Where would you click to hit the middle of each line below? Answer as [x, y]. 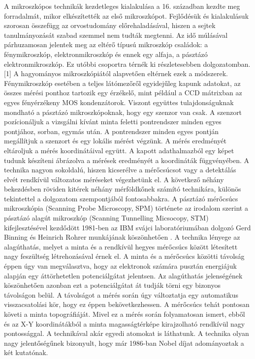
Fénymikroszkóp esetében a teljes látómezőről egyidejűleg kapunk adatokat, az [122, 83]
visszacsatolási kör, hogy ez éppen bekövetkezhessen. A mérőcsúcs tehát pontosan [127, 304]
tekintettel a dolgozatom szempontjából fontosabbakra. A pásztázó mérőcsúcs [121, 198]
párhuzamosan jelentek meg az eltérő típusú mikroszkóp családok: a [106, 44]
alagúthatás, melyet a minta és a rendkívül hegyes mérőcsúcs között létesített [121, 246]
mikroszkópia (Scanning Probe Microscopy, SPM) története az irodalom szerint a [126, 208]
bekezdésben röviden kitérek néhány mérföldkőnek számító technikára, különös [123, 189]
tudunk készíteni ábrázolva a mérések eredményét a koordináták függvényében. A [127, 160]
